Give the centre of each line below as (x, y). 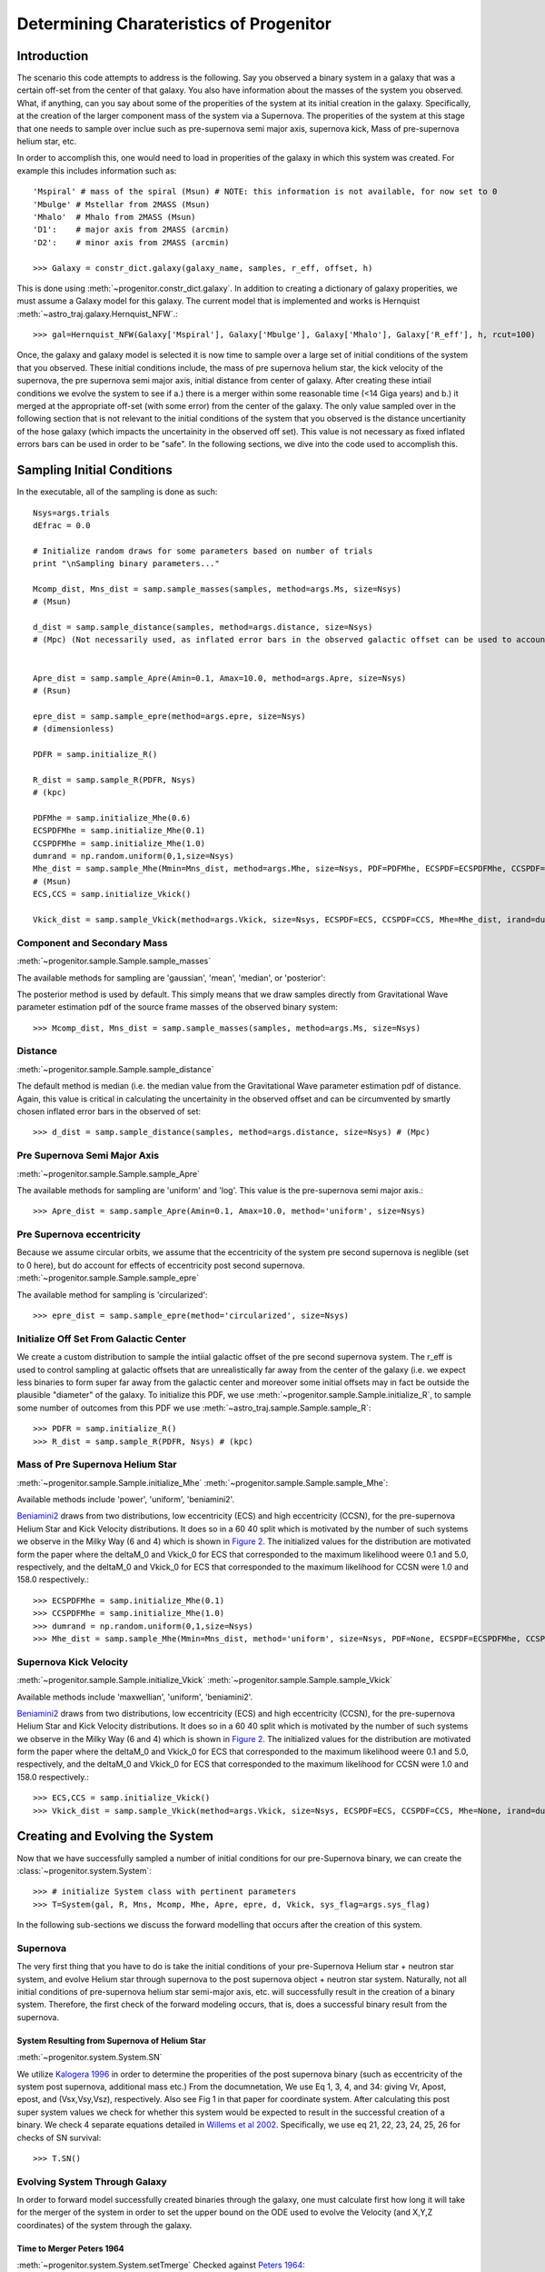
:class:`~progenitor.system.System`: (84, 1870)
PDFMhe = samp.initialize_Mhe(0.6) (112, 817)
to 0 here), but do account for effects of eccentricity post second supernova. (161, 1265)
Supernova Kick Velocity (73, 1661)
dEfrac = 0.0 (62, 525)
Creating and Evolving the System (115, 1836)
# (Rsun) (52, 690)
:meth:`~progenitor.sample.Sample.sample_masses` (114, 961)
